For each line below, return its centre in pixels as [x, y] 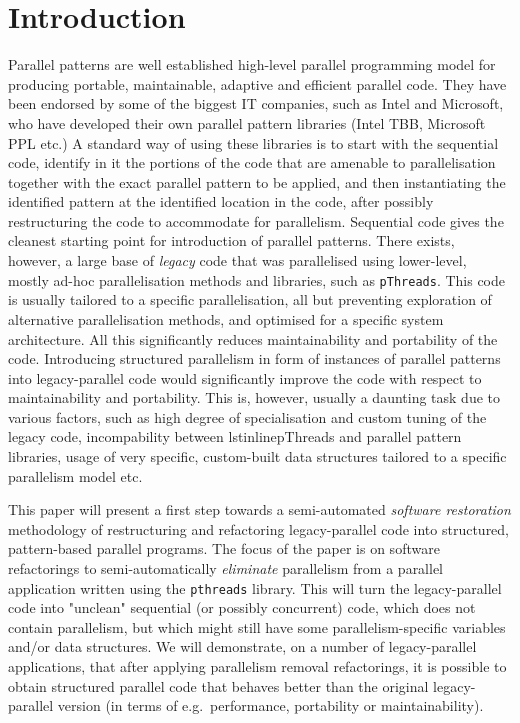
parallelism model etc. [75, 475]
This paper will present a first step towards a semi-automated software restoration [259, 509]
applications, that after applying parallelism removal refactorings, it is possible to [257, 666]
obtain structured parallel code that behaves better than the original [218, 685]
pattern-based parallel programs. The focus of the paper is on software [224, 548]
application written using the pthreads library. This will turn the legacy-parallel [255, 587]
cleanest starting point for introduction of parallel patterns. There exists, [231, 240]
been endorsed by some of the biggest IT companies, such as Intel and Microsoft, [256, 103]
